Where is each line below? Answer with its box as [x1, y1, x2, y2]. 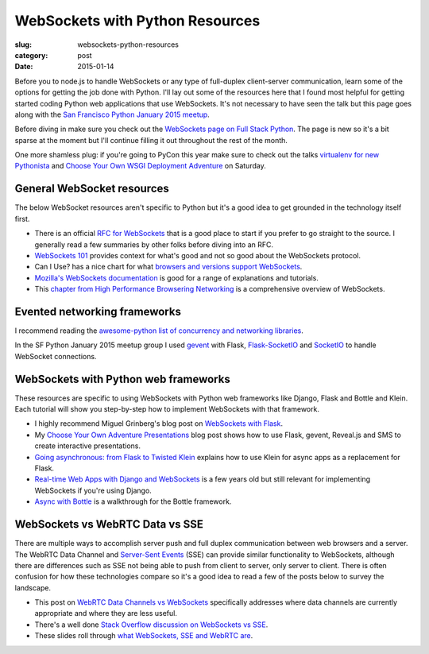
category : [14, 50, 48, 60]
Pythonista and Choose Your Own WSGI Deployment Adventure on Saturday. [14, 161, 266, 171]
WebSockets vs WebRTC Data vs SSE [14, 517, 204, 532]
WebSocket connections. [14, 351, 97, 361]
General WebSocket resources [14, 182, 170, 195]
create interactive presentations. [34, 441, 141, 451]
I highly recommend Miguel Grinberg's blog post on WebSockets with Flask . [34, 419, 284, 428]
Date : [14, 62, 33, 72]
